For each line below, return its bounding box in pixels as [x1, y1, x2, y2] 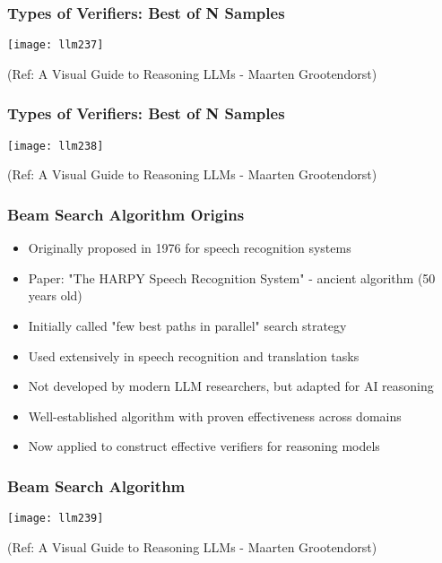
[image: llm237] [7, 39, 104, 52]
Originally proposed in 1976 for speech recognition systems [28, 238, 351, 257]
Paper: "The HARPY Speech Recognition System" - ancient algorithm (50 [28, 268, 436, 287]
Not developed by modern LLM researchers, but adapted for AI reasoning [28, 377, 434, 395]
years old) [28, 286, 82, 305]
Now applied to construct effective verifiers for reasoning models [28, 437, 380, 455]
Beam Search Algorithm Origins [7, 203, 245, 225]
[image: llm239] [7, 512, 104, 525]
